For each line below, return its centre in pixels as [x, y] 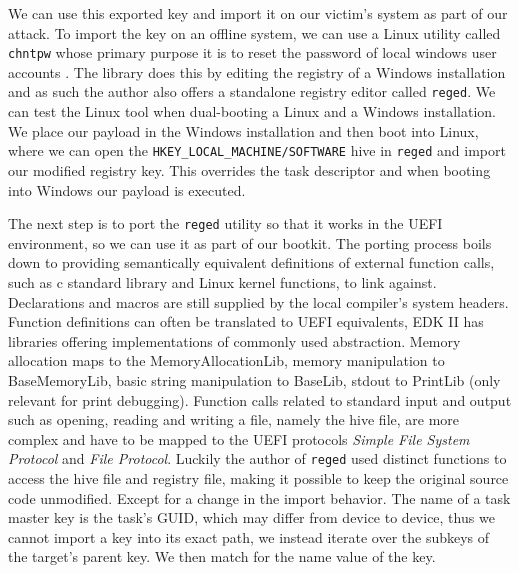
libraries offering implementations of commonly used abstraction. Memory [234, 340]
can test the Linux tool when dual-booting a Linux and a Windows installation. [252, 111]
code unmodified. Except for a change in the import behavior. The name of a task [259, 497]
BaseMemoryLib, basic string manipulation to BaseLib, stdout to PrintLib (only [254, 379]
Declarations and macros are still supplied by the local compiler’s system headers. [258, 301]
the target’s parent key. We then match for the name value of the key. [222, 556]
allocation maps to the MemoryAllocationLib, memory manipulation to [226, 360]
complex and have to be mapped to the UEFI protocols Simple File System [239, 438]
